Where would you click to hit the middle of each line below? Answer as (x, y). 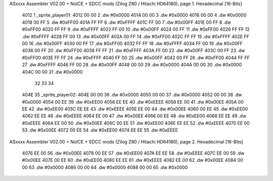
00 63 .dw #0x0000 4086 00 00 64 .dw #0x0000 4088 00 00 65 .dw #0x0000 (105, 167)
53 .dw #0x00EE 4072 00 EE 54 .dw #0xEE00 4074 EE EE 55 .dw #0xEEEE (100, 130)
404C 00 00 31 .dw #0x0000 (52, 72)
